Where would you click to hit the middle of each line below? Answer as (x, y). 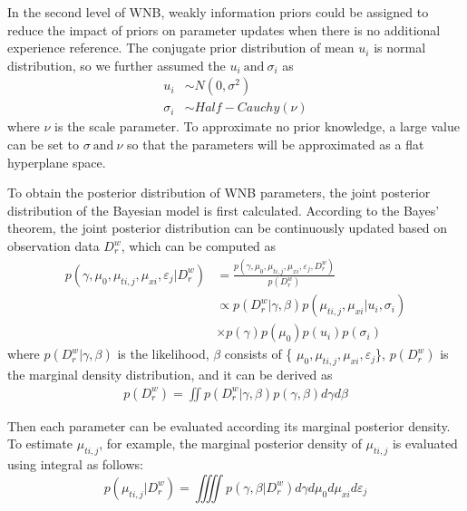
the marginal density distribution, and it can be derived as (170, 375)
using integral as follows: (75, 464)
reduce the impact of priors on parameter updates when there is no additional (224, 29)
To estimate (40, 444)
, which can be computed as (199, 246)
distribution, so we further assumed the (117, 65)
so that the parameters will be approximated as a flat (276, 145)
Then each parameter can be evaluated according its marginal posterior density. (229, 425)
